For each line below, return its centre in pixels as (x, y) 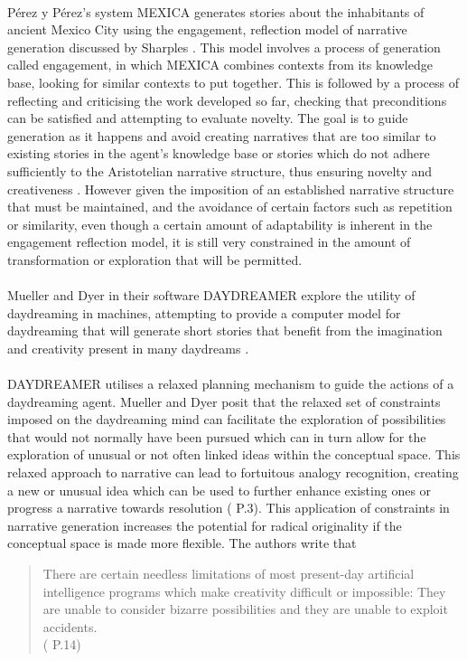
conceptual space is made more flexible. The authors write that (182, 543)
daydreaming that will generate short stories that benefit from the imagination (225, 330)
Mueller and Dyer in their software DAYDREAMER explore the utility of (211, 295)
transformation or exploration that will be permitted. (155, 259)
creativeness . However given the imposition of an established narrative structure (231, 189)
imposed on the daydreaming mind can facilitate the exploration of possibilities (227, 419)
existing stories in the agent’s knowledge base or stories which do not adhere (219, 153)
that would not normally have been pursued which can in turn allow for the (217, 436)
